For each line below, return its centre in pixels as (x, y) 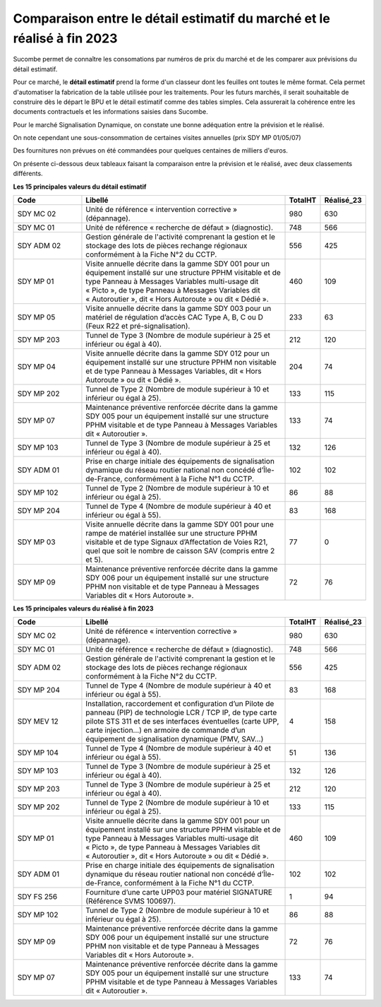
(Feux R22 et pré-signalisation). (138, 326)
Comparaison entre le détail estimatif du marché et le (172, 18)
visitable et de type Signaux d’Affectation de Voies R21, (177, 542)
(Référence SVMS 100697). (131, 901)
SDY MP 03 (36, 542)
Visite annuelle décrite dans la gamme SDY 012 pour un (177, 353)
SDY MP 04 (36, 367)
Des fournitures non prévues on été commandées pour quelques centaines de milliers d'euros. (151, 151)
